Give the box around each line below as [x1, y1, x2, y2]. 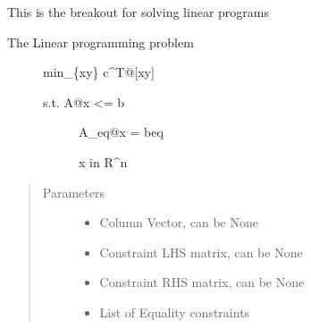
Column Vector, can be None [99, 213, 258, 232]
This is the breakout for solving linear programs [7, 3, 269, 21]
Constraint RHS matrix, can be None [99, 273, 305, 291]
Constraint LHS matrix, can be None [99, 242, 303, 261]
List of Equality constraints [99, 302, 250, 321]
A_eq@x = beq [79, 122, 164, 141]
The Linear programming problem [7, 32, 194, 51]
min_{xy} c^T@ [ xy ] [43, 63, 155, 81]
